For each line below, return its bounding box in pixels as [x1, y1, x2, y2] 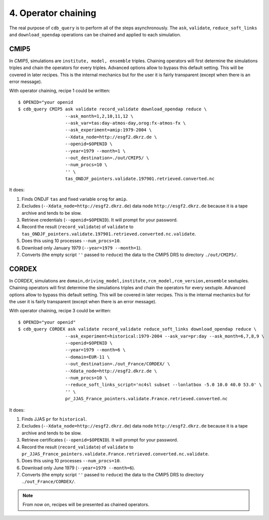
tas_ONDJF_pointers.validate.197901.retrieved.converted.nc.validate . [21, 231, 196, 237]
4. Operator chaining [9, 7, 96, 18]
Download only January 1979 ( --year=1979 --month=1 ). [21, 245, 142, 251]
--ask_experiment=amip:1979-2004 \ [65, 127, 152, 133]
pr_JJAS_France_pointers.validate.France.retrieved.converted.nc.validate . [21, 450, 209, 457]
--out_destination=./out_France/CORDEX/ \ [65, 361, 170, 367]
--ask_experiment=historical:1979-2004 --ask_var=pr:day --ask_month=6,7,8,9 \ [65, 333, 265, 339]
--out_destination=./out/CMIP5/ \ [65, 155, 149, 161]
